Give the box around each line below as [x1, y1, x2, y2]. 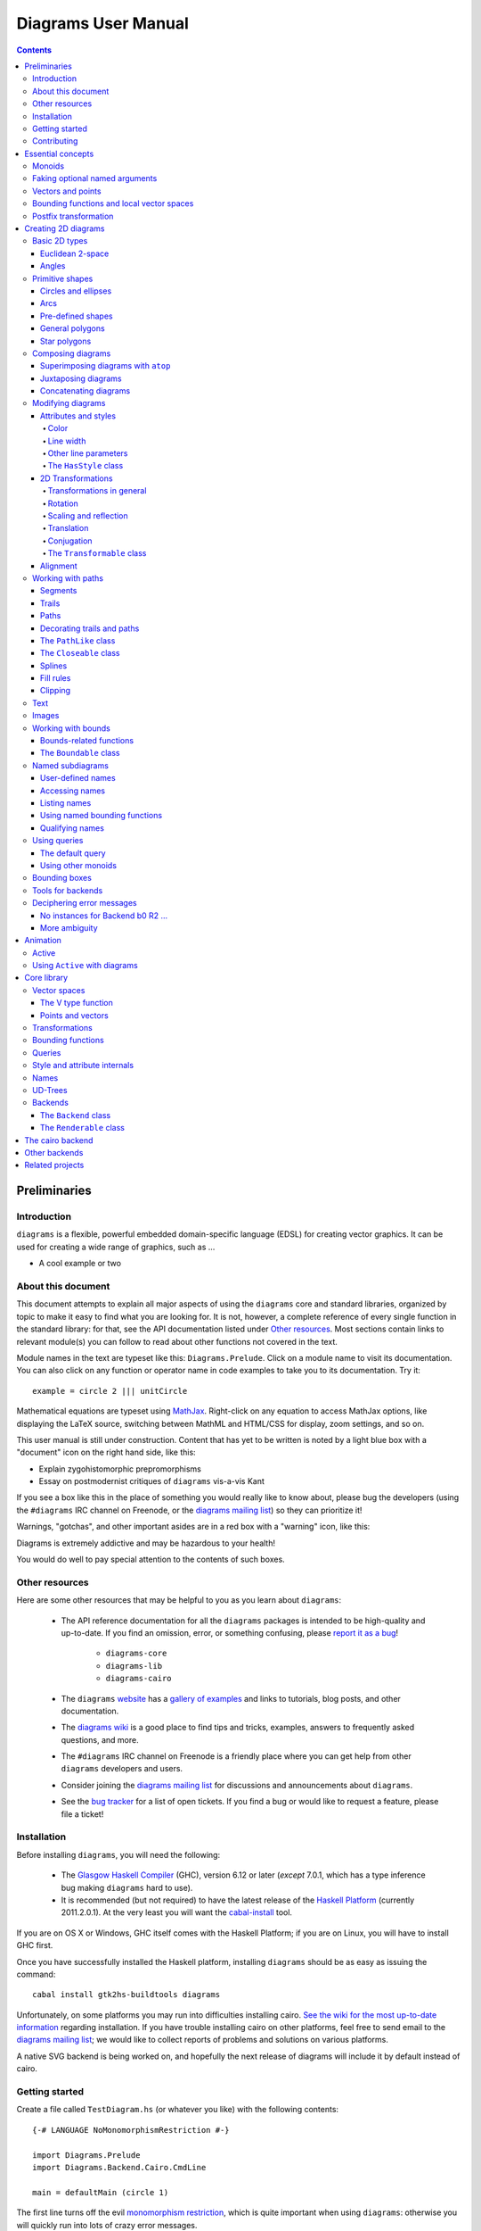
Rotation [47, 498, 79, 509]
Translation [47, 523, 89, 534]
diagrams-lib [105, 1661, 163, 1671]
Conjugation [47, 535, 93, 546]
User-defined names [40, 773, 116, 784]
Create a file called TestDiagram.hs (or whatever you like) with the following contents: [16, 2104, 338, 2115]
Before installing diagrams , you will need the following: [16, 1849, 221, 1860]
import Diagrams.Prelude [32, 2150, 141, 2160]
